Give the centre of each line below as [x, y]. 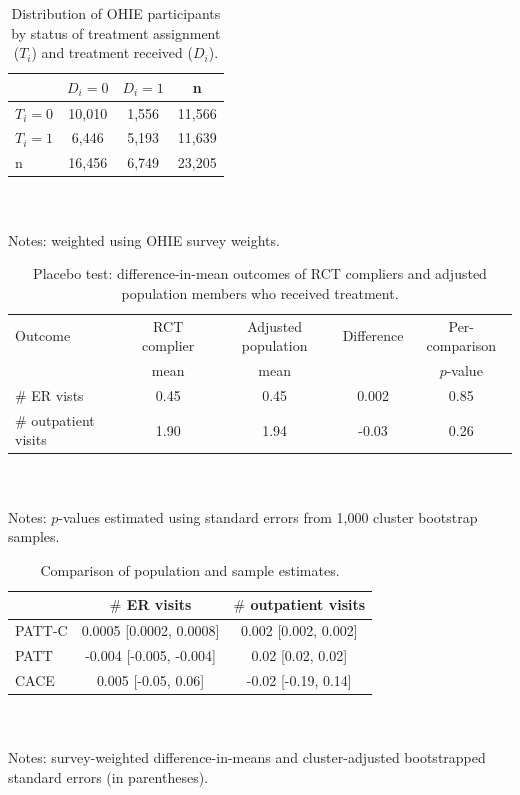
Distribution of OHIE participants [116, 13]
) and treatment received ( [112, 52]
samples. [34, 536]
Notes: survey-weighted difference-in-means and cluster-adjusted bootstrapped [247, 757]
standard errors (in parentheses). [108, 776]
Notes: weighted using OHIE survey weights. [144, 239]
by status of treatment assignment [116, 32]
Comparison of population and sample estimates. [190, 569]
